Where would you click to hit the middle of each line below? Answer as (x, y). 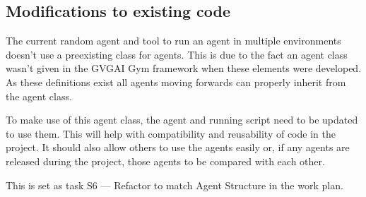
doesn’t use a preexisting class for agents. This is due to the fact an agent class (177, 54)
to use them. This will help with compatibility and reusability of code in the (171, 133)
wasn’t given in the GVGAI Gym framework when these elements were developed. (184, 68)
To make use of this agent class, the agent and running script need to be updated (182, 120)
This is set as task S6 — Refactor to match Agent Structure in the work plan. (175, 185)
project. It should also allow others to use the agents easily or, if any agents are (178, 147)
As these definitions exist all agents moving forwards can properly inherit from (176, 82)
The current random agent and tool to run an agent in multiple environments (173, 41)
